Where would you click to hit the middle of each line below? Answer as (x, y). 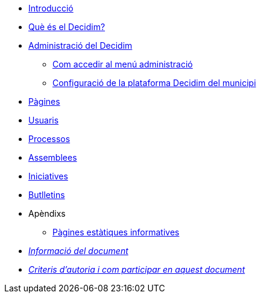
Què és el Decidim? (67, 27)
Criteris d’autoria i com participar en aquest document (137, 269)
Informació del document (78, 251)
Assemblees (53, 157)
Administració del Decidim (80, 45)
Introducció (51, 8)
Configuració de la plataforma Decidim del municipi (154, 83)
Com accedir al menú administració (123, 64)
